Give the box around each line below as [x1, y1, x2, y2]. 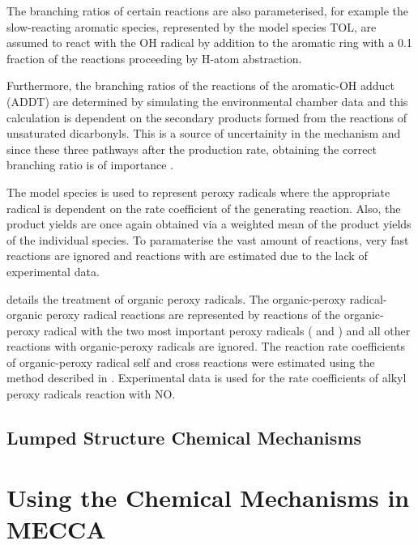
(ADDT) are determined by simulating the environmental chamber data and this [6, 92, 408, 109]
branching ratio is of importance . [6, 156, 173, 173]
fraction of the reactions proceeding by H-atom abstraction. [6, 49, 302, 66]
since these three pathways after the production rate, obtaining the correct [6, 140, 377, 157]
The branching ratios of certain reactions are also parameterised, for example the [6, 2, 409, 19]
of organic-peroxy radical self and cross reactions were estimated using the [6, 353, 375, 370]
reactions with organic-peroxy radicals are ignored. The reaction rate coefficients [6, 338, 406, 355]
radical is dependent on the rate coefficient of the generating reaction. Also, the [6, 199, 401, 216]
